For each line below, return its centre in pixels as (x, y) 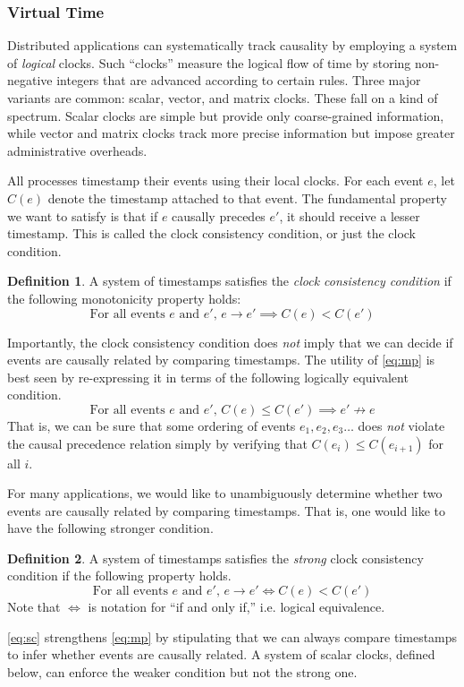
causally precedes (219, 215)
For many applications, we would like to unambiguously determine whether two (225, 493)
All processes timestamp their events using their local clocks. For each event (215, 180)
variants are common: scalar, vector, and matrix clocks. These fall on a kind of (223, 98)
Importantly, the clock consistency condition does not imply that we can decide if (230, 342)
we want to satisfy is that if (83, 215)
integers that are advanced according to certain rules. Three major (239, 80)
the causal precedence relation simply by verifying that (157, 443)
